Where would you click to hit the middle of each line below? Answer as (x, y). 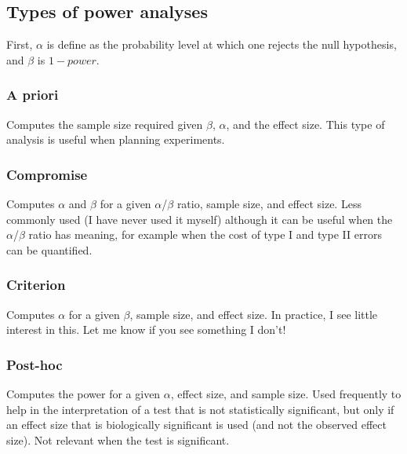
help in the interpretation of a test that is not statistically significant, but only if (200, 409)
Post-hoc (35, 364)
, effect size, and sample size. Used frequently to (286, 394)
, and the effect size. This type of (305, 124)
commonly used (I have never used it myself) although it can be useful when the (200, 219)
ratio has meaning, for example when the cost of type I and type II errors (205, 234)
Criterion (36, 285)
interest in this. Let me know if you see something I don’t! (146, 330)
